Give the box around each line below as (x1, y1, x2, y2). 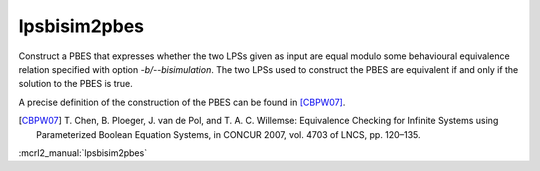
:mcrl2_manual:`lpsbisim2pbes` (18, 146, 148, 159)
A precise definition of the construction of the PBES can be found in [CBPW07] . (18, 96, 346, 108)
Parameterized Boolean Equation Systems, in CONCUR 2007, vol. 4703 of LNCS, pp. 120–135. (36, 128, 421, 140)
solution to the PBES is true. (18, 78, 134, 90)
